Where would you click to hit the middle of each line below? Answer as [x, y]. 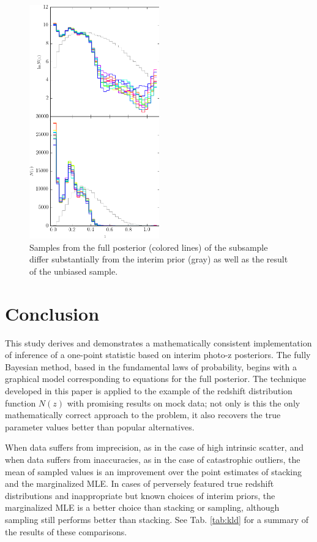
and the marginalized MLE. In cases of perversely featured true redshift [140, 483]
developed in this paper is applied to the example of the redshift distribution [149, 391]
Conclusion [52, 313]
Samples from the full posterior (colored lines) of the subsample [149, 247]
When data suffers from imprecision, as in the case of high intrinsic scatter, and [154, 447]
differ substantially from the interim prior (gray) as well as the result [159, 259]
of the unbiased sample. [74, 271]
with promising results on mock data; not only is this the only [184, 403]
